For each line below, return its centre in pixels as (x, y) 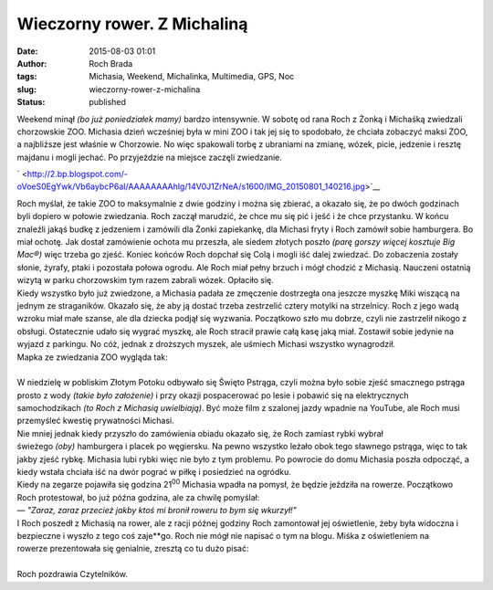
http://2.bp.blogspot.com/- (77, 174)
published (108, 102)
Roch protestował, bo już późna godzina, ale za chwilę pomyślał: (138, 497)
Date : (27, 51)
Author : (32, 63)
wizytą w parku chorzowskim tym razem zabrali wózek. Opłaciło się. (145, 280)
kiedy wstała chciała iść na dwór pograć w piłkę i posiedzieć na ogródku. (154, 472)
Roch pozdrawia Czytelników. (72, 574)
